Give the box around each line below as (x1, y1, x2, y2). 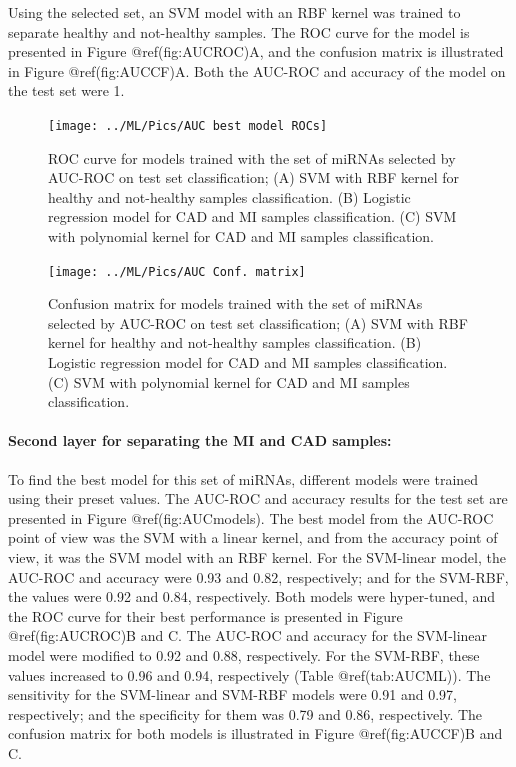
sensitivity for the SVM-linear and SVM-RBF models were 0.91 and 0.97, (8, 684, 457, 705)
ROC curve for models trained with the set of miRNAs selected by (48, 147, 456, 168)
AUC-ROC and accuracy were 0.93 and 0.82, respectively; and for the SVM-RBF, (8, 566, 509, 587)
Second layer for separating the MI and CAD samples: (8, 430, 392, 451)
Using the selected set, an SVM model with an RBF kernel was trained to (8, 2, 461, 22)
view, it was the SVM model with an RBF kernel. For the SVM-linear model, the (8, 546, 506, 567)
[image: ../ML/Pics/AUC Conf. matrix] (48, 264, 306, 279)
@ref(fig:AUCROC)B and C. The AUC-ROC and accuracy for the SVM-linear (8, 625, 488, 646)
